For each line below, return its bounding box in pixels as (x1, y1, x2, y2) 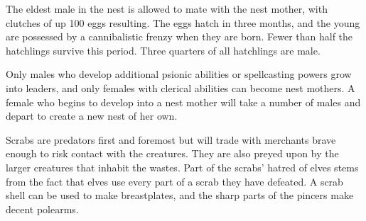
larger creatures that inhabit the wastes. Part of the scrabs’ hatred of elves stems (6, 159, 359, 174)
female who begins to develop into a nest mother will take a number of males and (6, 94, 361, 109)
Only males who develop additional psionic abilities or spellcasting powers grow (6, 67, 352, 81)
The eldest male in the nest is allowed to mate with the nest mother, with (6, 1, 328, 16)
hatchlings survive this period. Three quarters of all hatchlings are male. (6, 42, 321, 57)
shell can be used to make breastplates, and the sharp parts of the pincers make (6, 188, 354, 203)
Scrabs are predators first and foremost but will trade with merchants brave (6, 132, 336, 147)
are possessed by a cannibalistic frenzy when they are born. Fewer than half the (6, 29, 353, 44)
